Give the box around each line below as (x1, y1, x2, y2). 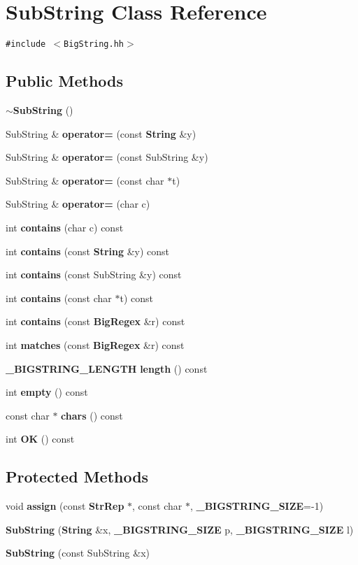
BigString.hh (64, 39, 124, 50)
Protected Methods (6, 466, 149, 487)
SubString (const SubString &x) (6, 545, 150, 560)
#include (6, 39, 46, 50)
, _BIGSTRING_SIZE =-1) (189, 499, 324, 513)
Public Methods (6, 70, 124, 92)
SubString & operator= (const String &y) (6, 126, 196, 141)
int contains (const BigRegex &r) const (6, 314, 185, 329)
